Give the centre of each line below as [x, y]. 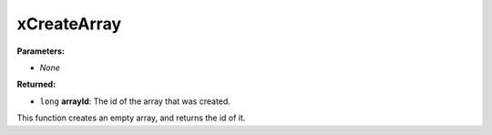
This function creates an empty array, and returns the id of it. [131, 118]
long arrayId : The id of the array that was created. [135, 101]
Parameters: [41, 51]
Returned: [36, 84]
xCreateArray [69, 24]
